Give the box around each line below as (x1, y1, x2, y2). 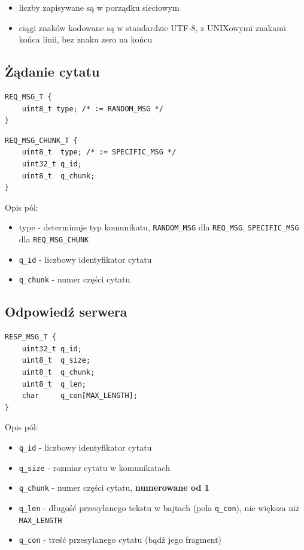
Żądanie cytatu (5, 62, 100, 81)
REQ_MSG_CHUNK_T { (5, 136, 78, 145)
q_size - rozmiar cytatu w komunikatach (19, 461, 171, 473)
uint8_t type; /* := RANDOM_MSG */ (22, 104, 163, 113)
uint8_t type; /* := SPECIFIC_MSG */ (22, 148, 177, 157)
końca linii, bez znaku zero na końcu (19, 33, 153, 45)
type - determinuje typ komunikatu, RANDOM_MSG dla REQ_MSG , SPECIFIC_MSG (19, 221, 299, 233)
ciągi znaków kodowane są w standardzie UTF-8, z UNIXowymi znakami (19, 21, 286, 34)
